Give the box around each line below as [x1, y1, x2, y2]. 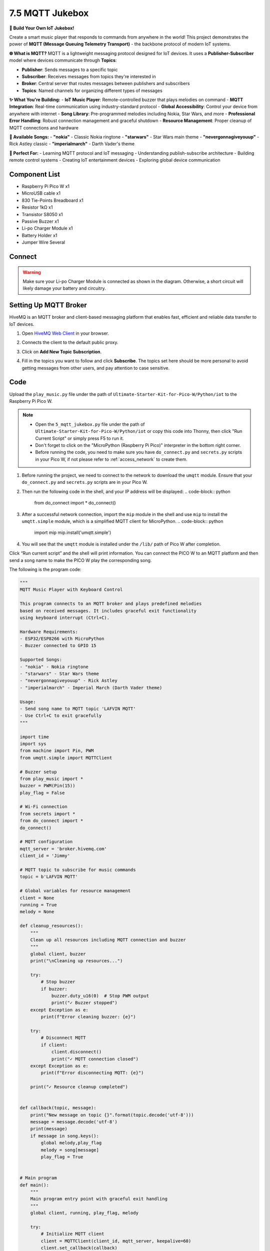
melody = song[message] [40, 1147, 99, 1153]
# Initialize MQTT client [40, 1231, 104, 1237]
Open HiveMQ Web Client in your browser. [21, 330, 109, 336]
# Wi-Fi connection [19, 804, 67, 810]
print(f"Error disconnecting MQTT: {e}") [40, 1070, 144, 1076]
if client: [40, 1042, 67, 1048]
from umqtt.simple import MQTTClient [19, 755, 112, 761]
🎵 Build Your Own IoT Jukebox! [9, 25, 74, 31]
